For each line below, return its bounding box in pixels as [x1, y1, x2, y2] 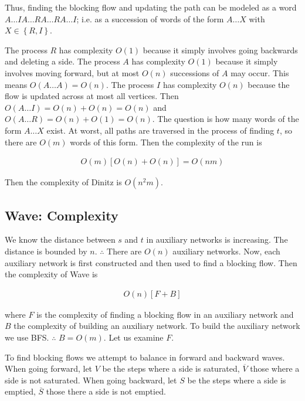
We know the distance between [5, 233, 116, 246]
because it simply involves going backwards [143, 43, 298, 56]
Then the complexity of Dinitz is [5, 176, 122, 188]
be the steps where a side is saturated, [102, 362, 240, 375]
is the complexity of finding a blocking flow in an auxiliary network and [36, 308, 294, 320]
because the [248, 78, 290, 90]
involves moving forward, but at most [5, 66, 140, 79]
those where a [250, 362, 300, 375]
